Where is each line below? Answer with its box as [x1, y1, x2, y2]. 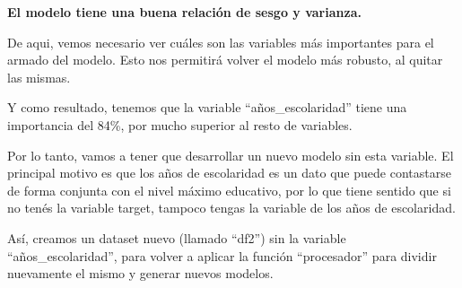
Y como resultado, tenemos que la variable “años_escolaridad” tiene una [7, 98, 407, 117]
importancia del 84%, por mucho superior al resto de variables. [7, 115, 353, 134]
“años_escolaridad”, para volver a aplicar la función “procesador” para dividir [7, 246, 437, 265]
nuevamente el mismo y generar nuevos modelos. [7, 264, 274, 283]
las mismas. [7, 67, 71, 86]
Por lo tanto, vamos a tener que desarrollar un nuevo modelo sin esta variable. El [7, 145, 454, 164]
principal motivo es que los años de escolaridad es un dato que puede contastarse [7, 163, 451, 182]
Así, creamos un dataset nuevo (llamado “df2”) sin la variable [7, 228, 346, 247]
